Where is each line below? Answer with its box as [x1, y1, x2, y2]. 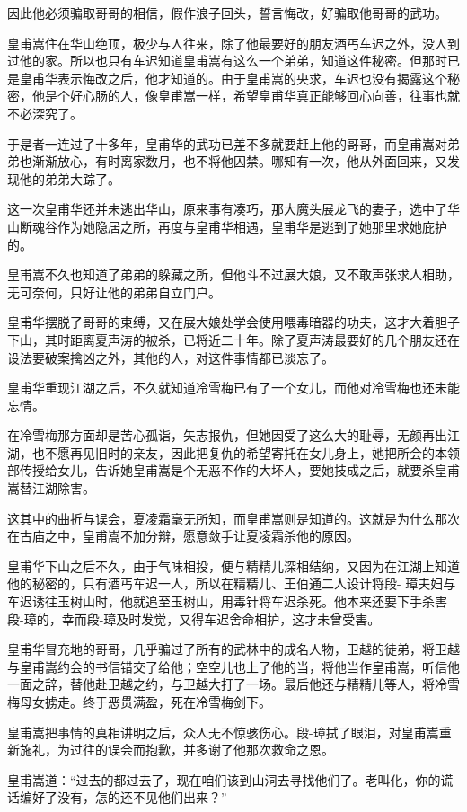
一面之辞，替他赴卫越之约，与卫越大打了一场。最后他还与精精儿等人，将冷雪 [7, 675, 460, 693]
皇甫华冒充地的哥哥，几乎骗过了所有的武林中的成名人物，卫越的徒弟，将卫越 [7, 640, 460, 658]
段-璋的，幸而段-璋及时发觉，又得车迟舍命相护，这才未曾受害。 [7, 609, 381, 628]
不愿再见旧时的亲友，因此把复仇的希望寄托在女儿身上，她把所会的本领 [44, 443, 460, 462]
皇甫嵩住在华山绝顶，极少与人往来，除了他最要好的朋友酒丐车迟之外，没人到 [7, 33, 460, 52]
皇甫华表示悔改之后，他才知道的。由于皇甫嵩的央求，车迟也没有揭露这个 [19, 68, 447, 87]
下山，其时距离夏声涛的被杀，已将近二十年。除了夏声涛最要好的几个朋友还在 [7, 330, 460, 349]
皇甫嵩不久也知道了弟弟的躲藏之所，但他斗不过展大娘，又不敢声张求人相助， [7, 265, 460, 284]
